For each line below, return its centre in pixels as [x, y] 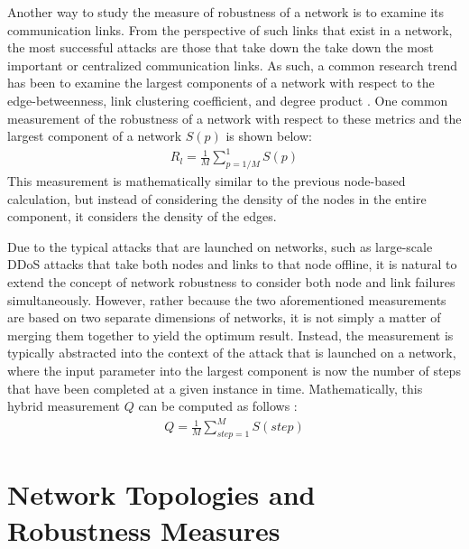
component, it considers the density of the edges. [142, 216]
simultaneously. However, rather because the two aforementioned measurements [227, 299]
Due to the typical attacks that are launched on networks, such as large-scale [220, 246]
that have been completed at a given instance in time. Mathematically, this [215, 388]
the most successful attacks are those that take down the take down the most [221, 47]
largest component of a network [95, 136]
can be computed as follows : [218, 406]
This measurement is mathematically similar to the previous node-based [207, 181]
